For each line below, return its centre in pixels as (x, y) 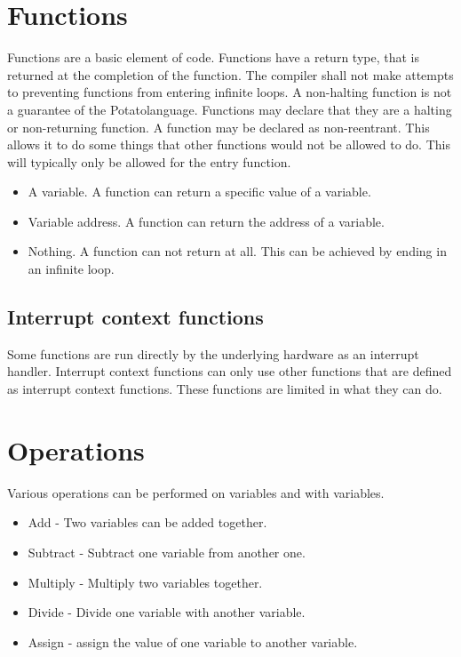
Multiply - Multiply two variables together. (145, 582)
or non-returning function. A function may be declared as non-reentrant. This (219, 127)
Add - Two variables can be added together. (147, 522)
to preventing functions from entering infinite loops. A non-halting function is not (230, 92)
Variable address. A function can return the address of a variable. (206, 221)
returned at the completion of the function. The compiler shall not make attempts (230, 74)
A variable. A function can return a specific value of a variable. (199, 192)
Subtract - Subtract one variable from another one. (167, 552)
